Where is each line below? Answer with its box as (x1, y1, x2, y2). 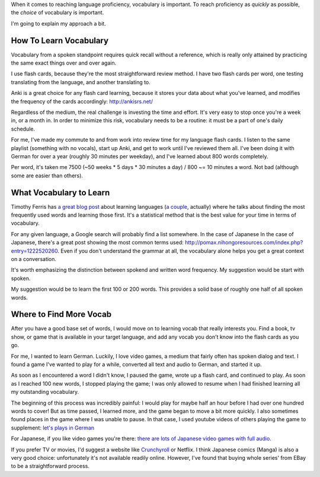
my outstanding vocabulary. (11, 389, 79, 396)
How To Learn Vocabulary (11, 36, 109, 46)
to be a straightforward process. (11, 463, 90, 470)
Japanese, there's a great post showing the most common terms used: (11, 239, 184, 246)
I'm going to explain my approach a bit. (11, 20, 106, 27)
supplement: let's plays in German (11, 424, 95, 431)
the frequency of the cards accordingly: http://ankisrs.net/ (11, 98, 153, 105)
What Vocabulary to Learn (11, 187, 110, 198)
